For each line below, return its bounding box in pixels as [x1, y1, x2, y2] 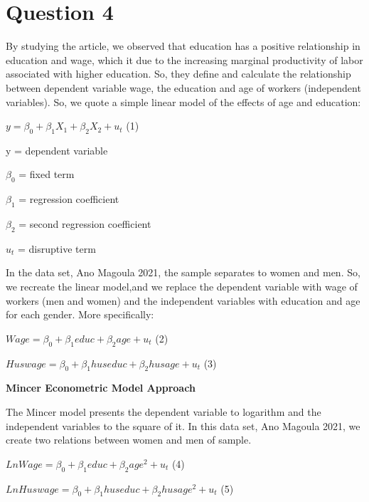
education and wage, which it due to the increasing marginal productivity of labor [6, 52, 363, 67]
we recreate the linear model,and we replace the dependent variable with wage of [6, 279, 358, 294]
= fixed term [18, 167, 75, 182]
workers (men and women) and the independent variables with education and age [6, 293, 360, 308]
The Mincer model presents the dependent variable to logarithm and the [6, 404, 321, 419]
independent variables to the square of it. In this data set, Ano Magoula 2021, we [6, 418, 360, 433]
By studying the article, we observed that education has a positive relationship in [6, 38, 360, 53]
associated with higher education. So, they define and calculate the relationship [6, 66, 351, 81]
